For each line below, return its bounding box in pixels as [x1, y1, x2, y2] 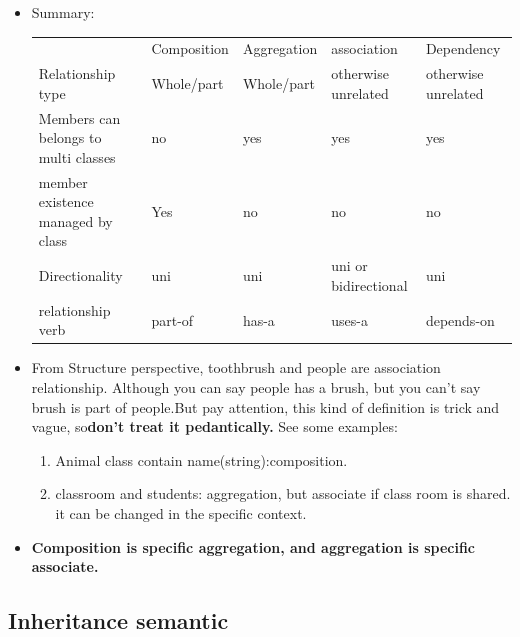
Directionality [38, 265, 123, 286]
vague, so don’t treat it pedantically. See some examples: [31, 416, 398, 437]
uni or [331, 255, 368, 276]
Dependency [425, 38, 501, 59]
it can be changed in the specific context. [55, 502, 307, 523]
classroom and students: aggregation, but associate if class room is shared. [55, 483, 511, 504]
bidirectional [331, 274, 408, 295]
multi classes [38, 146, 116, 167]
